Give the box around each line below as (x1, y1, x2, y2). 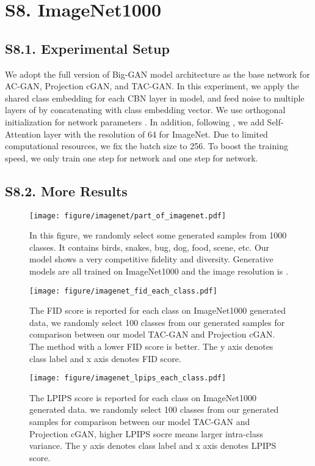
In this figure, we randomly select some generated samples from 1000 (29, 229, 287, 242)
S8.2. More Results (5, 181, 128, 200)
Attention (5, 127, 41, 140)
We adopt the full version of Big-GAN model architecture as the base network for (5, 67, 310, 80)
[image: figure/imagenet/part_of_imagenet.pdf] (29, 211, 226, 220)
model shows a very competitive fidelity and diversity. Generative (29, 253, 273, 265)
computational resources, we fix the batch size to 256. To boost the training (5, 139, 288, 152)
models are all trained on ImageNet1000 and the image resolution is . (29, 264, 288, 277)
